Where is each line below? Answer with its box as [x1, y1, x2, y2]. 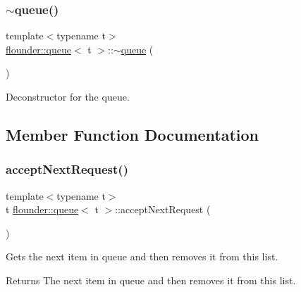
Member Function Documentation [6, 123, 259, 145]
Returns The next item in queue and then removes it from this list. [6, 272, 296, 287]
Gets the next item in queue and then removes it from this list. [6, 249, 278, 264]
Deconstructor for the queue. [6, 89, 130, 103]
